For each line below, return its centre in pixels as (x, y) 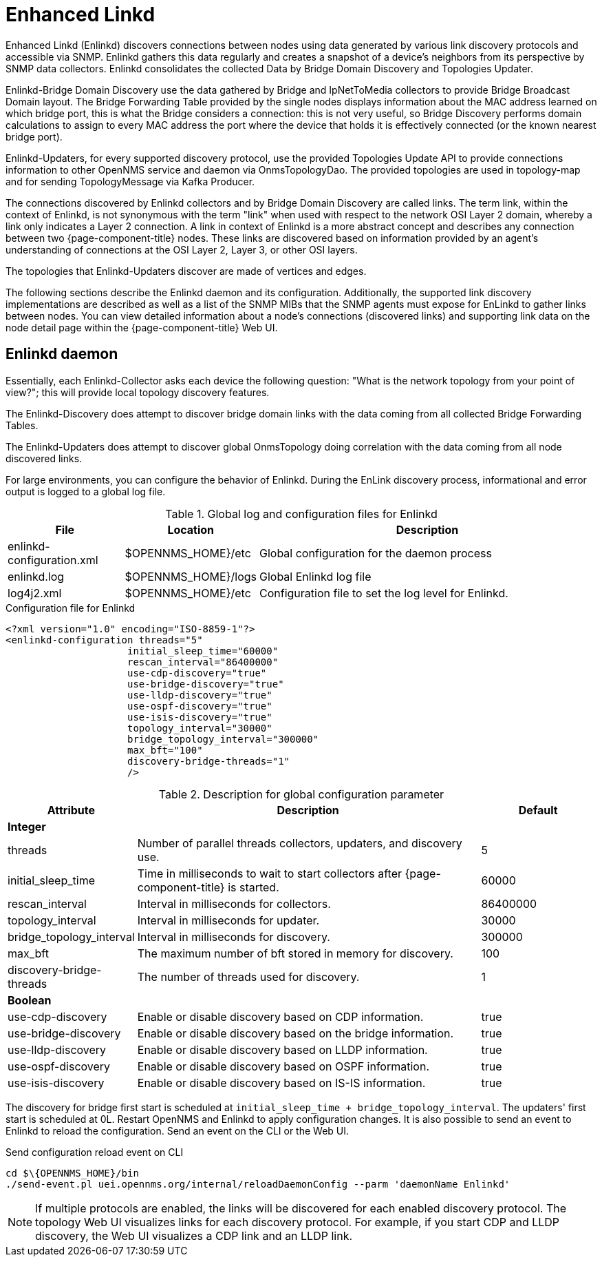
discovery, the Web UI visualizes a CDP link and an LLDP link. (194, 1235)
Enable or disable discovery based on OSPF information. (283, 1066)
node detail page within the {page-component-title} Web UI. (142, 327)
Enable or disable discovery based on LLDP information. (282, 1049)
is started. (254, 887)
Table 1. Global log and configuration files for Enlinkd (301, 514)
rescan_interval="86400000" (203, 662)
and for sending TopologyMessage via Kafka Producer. (130, 181)
